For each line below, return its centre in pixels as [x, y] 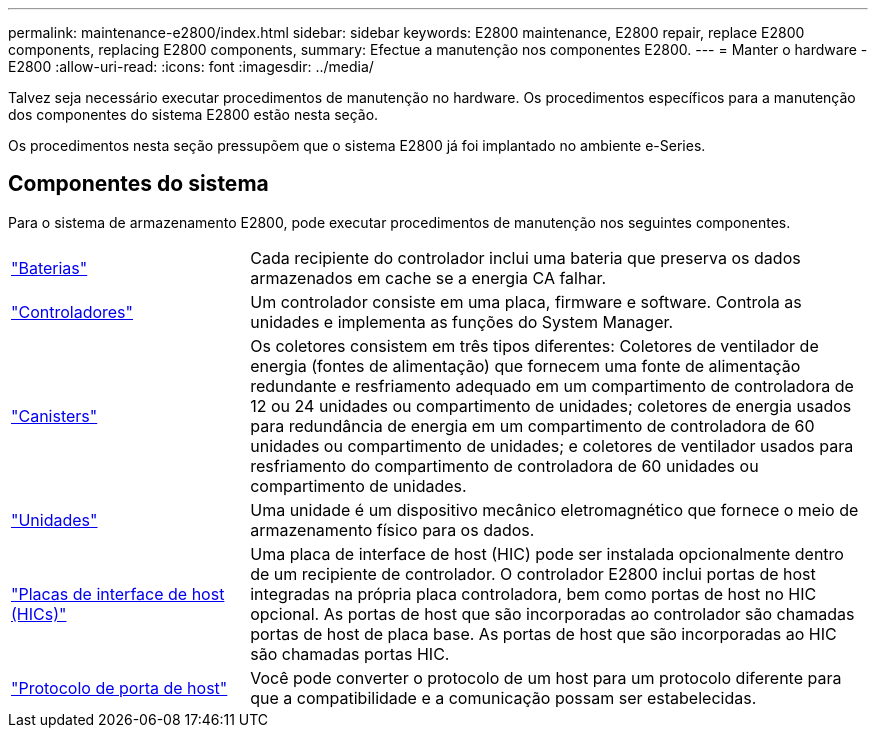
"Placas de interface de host [118, 593]
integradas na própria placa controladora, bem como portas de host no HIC [533, 593]
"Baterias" [49, 267]
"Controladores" [72, 311]
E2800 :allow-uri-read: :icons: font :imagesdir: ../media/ [191, 66]
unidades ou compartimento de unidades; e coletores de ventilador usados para [552, 445]
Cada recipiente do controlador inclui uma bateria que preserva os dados [525, 257]
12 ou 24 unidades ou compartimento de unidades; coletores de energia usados [551, 405]
